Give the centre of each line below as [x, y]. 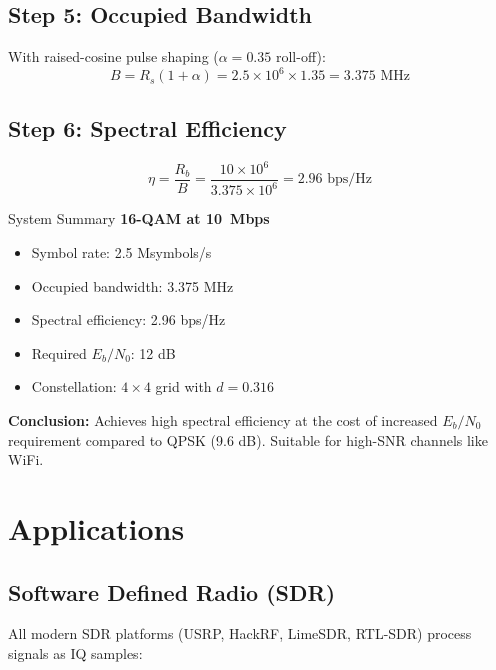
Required [59, 352]
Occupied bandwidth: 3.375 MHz [132, 285]
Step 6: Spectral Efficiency [147, 127]
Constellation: [74, 386]
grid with [183, 386]
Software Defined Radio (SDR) [172, 591]
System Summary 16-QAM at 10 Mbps [139, 218]
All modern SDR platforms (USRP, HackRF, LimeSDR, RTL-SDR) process [240, 633]
